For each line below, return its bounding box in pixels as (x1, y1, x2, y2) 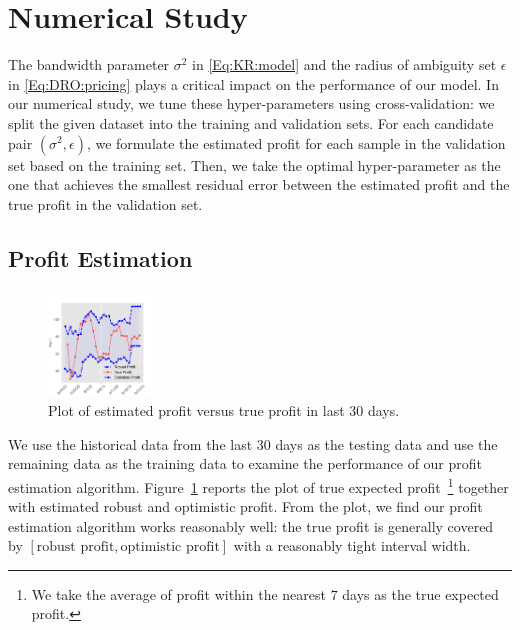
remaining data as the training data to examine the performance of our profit (8, 453, 483, 474)
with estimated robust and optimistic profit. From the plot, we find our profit (8, 496, 483, 517)
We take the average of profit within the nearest (31, 583, 326, 604)
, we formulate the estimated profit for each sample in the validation (86, 132, 506, 153)
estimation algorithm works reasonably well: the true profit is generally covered (8, 515, 494, 536)
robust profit (36, 540, 115, 555)
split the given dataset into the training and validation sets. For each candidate (8, 112, 494, 133)
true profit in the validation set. (8, 193, 203, 214)
